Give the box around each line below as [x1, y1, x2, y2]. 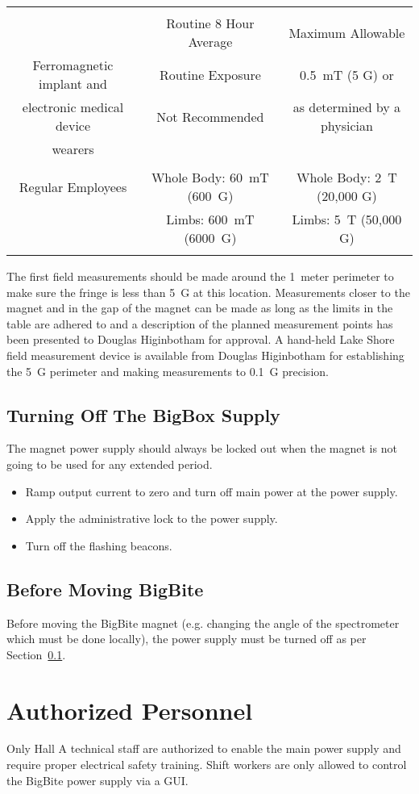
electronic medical [22, 98, 124, 116]
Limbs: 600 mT [166, 210, 255, 228]
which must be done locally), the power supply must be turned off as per [6, 630, 367, 647]
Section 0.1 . [6, 646, 66, 662]
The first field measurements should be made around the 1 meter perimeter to [6, 268, 394, 284]
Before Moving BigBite [6, 576, 204, 601]
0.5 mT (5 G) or [300, 65, 394, 84]
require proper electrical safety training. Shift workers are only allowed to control [6, 756, 407, 773]
